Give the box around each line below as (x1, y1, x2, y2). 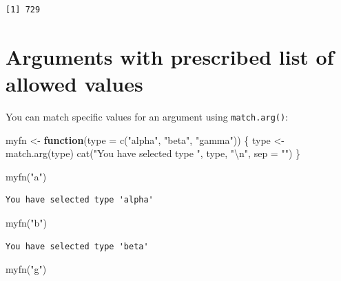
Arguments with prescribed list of (6, 42, 334, 70)
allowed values (6, 69, 143, 97)
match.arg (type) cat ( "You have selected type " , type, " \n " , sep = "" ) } (6, 146, 300, 160)
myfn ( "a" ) (6, 169, 47, 183)
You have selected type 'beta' (6, 241, 149, 251)
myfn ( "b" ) (6, 215, 47, 229)
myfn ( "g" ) (6, 262, 47, 276)
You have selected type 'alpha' (6, 195, 154, 205)
